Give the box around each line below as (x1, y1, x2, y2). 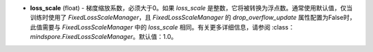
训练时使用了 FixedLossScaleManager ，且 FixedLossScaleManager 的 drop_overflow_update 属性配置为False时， (30, 14, 356, 22)
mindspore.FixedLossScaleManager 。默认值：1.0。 (30, 33, 178, 41)
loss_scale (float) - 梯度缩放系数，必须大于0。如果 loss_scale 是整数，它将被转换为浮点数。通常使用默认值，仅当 (30, 4, 353, 12)
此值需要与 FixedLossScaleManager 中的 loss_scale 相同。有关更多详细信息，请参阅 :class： (30, 23, 295, 31)
